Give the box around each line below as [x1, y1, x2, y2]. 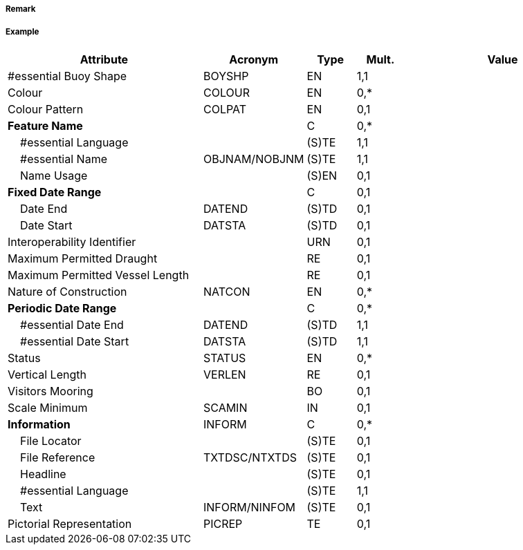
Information [8, 417, 71, 431]
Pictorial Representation [8, 516, 132, 531]
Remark [6, 4, 36, 14]
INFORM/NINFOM [203, 500, 296, 514]
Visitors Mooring [8, 383, 93, 398]
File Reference [20, 450, 95, 464]
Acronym [229, 52, 279, 66]
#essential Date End [20, 317, 124, 332]
